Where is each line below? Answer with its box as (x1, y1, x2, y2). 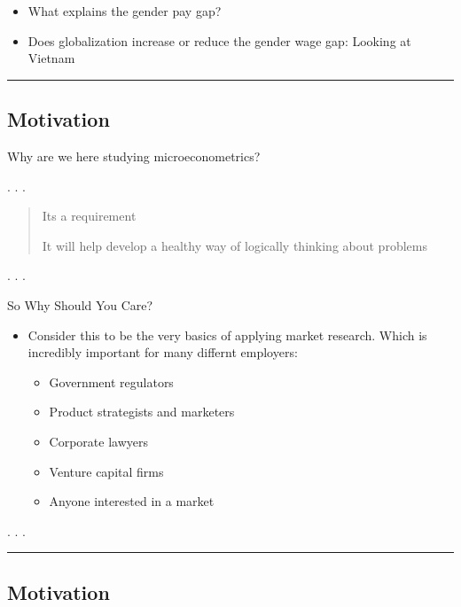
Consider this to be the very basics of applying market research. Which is (27, 325, 427, 344)
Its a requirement (42, 206, 137, 225)
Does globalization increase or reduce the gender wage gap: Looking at (27, 31, 411, 50)
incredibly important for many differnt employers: (27, 343, 298, 362)
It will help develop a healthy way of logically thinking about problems (42, 236, 427, 254)
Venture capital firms (49, 462, 164, 480)
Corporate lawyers (49, 432, 149, 450)
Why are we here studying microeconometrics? (7, 146, 261, 165)
